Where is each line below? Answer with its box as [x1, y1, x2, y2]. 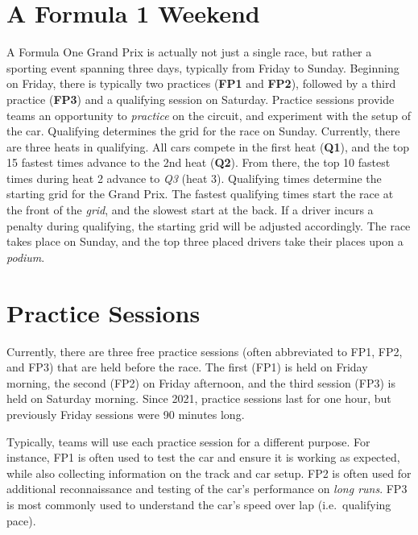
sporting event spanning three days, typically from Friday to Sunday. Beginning [6, 59, 399, 76]
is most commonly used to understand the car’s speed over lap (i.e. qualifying [6, 496, 391, 512]
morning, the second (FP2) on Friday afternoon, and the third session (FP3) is [6, 374, 396, 391]
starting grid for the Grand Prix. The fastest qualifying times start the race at [6, 185, 394, 202]
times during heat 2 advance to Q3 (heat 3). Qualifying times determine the [6, 169, 382, 186]
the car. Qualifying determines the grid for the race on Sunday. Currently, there [6, 122, 400, 139]
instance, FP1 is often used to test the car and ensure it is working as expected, [6, 449, 400, 466]
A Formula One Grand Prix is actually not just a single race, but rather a [6, 44, 372, 60]
